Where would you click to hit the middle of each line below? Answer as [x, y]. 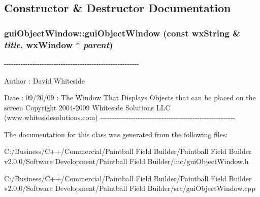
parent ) [98, 44]
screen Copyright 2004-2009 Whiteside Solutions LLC [87, 107]
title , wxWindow [39, 44]
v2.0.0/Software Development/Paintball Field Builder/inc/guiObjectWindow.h [126, 161]
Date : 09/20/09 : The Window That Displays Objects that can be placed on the [130, 97]
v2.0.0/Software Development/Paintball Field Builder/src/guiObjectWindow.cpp [130, 188]
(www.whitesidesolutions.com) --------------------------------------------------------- [120, 117]
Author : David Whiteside [45, 80]
